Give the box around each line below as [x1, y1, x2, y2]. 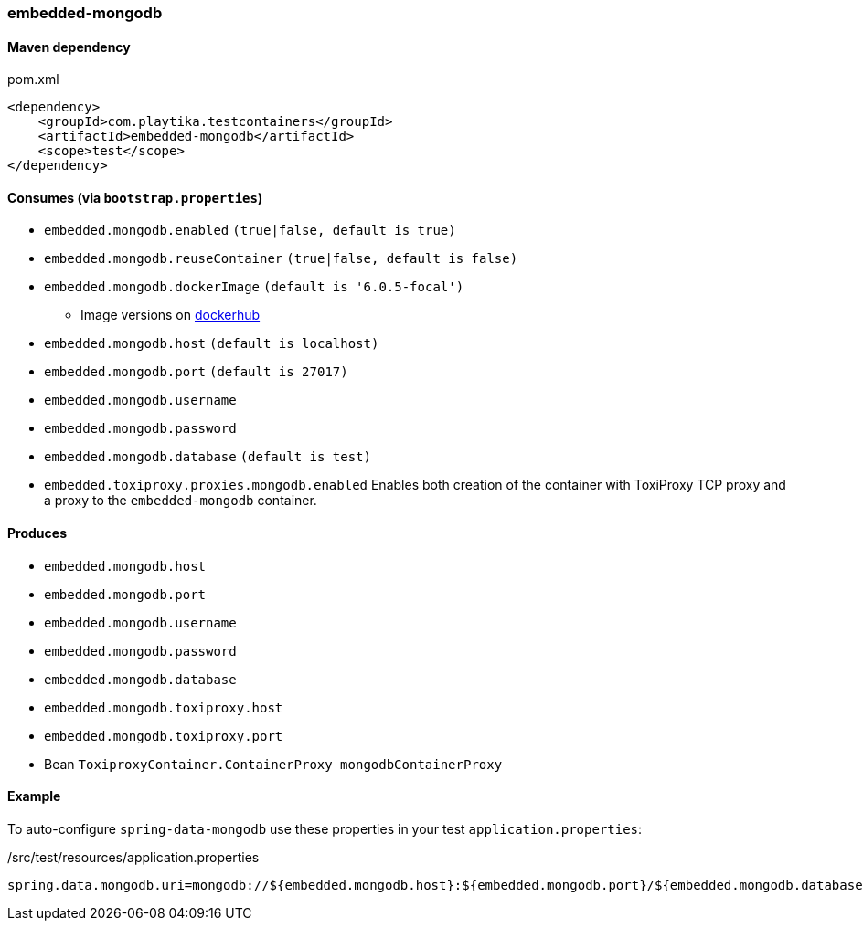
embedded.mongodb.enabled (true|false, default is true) [44, 223, 456, 238]
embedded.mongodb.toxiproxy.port [44, 728, 283, 743]
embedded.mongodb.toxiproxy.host [44, 700, 283, 715]
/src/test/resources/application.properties [7, 849, 260, 865]
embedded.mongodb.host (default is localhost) [44, 336, 379, 352]
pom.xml [7, 71, 59, 88]
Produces [7, 525, 67, 542]
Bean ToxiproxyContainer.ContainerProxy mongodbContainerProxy [44, 755, 503, 772]
